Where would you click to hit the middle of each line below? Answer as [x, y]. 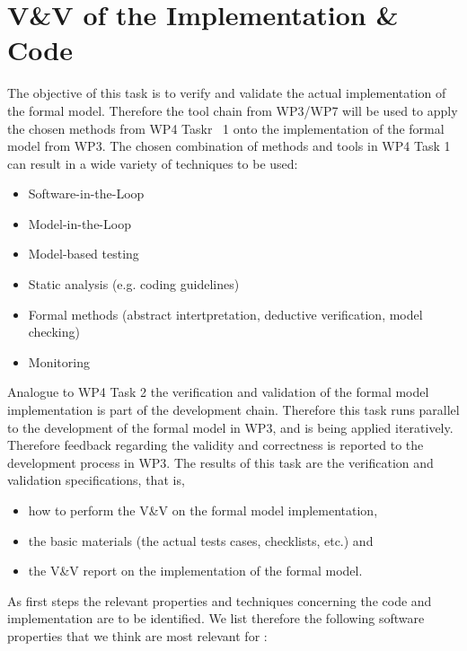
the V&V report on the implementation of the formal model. [195, 571]
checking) [54, 332]
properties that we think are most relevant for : [137, 635]
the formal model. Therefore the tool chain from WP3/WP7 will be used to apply [233, 110]
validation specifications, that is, [96, 480]
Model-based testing [84, 254]
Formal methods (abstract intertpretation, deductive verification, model [225, 314]
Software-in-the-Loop [86, 194]
